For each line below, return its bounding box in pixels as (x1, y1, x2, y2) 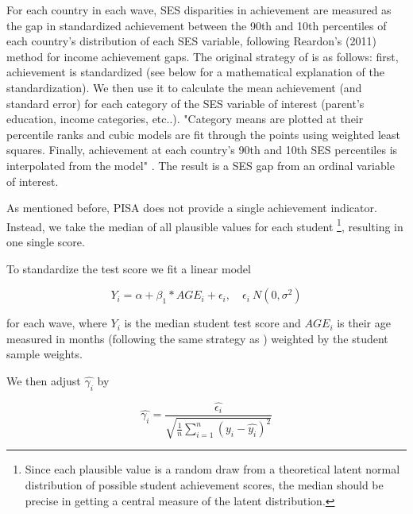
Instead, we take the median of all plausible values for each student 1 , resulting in (6, 215, 403, 234)
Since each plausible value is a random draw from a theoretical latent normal (25, 461, 400, 477)
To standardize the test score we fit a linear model (6, 260, 251, 276)
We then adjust (6, 372, 81, 388)
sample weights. (6, 346, 83, 362)
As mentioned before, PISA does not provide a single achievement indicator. (6, 199, 377, 216)
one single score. (6, 233, 85, 249)
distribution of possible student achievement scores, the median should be (25, 477, 384, 493)
